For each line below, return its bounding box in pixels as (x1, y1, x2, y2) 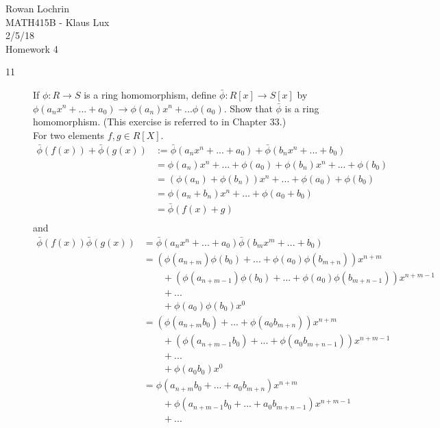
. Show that (223, 101, 273, 115)
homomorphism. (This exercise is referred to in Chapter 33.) (33, 114, 286, 129)
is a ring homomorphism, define (84, 87, 217, 101)
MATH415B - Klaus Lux (5, 14, 110, 29)
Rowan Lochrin (5, 1, 69, 15)
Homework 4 (5, 41, 58, 55)
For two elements (33, 127, 105, 142)
